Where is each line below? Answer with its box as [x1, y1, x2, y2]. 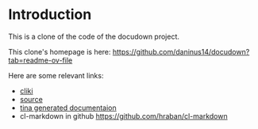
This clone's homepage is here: [8, 47, 111, 56]
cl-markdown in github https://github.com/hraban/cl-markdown [19, 111, 228, 120]
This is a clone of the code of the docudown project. [8, 32, 180, 41]
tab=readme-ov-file [8, 55, 73, 65]
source [19, 94, 44, 104]
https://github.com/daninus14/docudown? [112, 47, 250, 56]
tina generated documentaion [19, 103, 117, 112]
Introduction [8, 6, 92, 24]
